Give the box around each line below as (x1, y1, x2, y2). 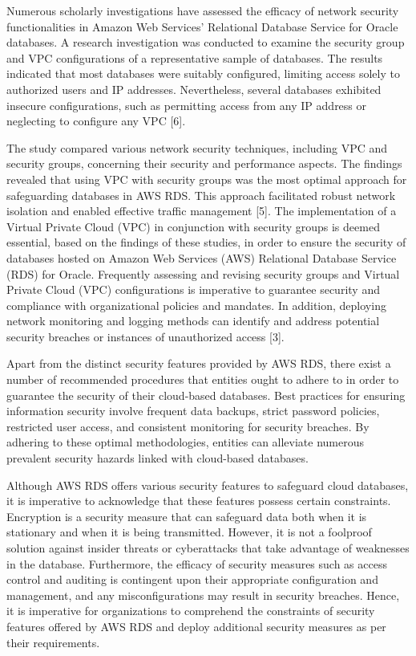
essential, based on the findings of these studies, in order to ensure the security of (6, 234, 406, 251)
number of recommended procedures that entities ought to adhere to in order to (6, 371, 399, 388)
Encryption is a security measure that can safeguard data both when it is (6, 507, 367, 524)
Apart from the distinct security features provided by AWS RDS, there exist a (6, 355, 391, 372)
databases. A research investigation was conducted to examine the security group (6, 34, 405, 51)
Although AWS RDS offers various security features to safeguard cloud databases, (6, 476, 409, 493)
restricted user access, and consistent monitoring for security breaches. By (6, 418, 370, 434)
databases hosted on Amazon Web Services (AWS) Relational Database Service (6, 249, 397, 266)
